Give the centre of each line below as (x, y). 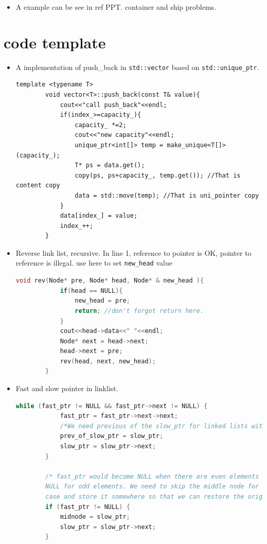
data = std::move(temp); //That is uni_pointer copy (167, 195)
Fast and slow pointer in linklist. (67, 388)
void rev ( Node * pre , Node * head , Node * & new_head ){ (110, 281)
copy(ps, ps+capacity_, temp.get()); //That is (158, 175)
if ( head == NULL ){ (91, 291)
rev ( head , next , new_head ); (108, 361)
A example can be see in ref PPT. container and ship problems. (116, 7)
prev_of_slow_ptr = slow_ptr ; (112, 436)
